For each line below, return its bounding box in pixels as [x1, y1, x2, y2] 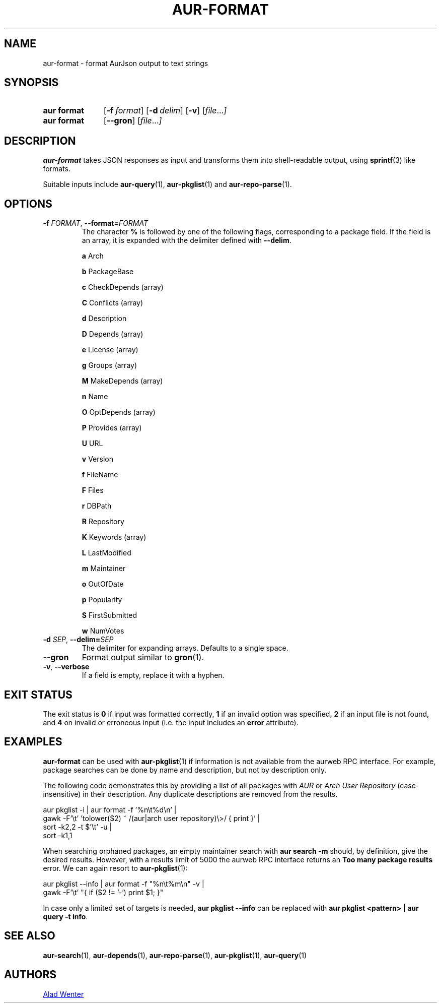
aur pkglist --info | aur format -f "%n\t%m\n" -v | [43, 879, 204, 888]
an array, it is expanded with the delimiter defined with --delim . [82, 236, 291, 245]
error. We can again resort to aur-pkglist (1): [43, 863, 188, 872]
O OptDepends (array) [82, 408, 156, 417]
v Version [82, 455, 113, 464]
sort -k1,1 [43, 831, 72, 840]
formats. [43, 164, 71, 173]
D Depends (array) [82, 330, 143, 339]
